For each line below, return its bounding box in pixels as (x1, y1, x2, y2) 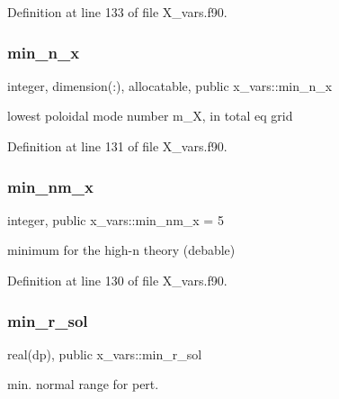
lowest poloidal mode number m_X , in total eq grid (7, 106, 293, 125)
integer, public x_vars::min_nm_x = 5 (7, 210, 224, 229)
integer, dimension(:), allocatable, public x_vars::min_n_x (7, 76, 333, 95)
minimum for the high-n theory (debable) (7, 240, 236, 259)
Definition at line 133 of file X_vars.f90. (7, 3, 227, 21)
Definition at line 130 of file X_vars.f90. (7, 271, 227, 289)
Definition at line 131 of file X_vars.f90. (7, 137, 227, 155)
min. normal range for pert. (7, 375, 159, 394)
